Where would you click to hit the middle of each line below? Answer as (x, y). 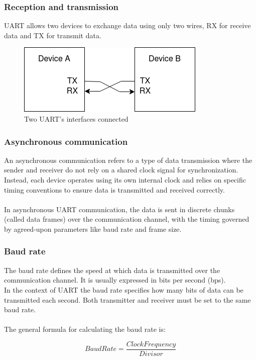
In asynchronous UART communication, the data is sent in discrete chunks (119, 209)
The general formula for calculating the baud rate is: (85, 329)
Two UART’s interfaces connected (76, 119)
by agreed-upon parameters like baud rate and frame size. (93, 229)
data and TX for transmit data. (53, 35)
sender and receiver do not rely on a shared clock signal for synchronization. (121, 170)
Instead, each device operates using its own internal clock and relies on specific (125, 179)
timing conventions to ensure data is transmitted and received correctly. (114, 189)
